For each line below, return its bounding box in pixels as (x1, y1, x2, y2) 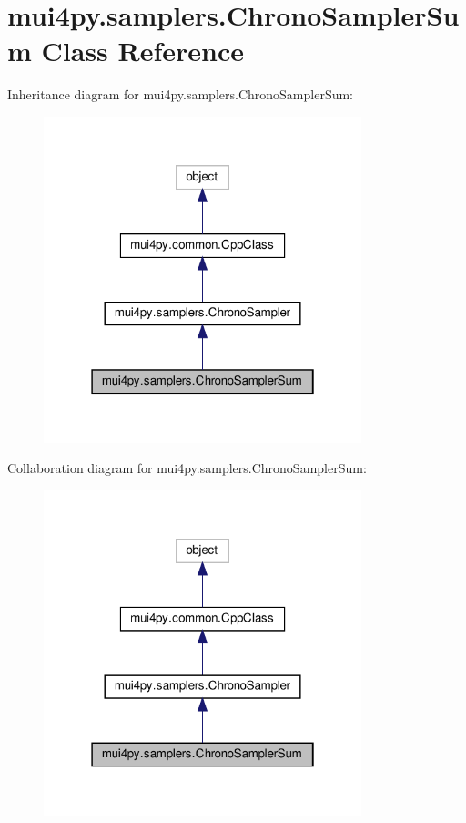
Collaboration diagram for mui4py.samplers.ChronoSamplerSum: (7, 458, 367, 478)
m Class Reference (7, 32, 245, 69)
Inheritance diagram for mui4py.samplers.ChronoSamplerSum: (7, 85, 354, 104)
